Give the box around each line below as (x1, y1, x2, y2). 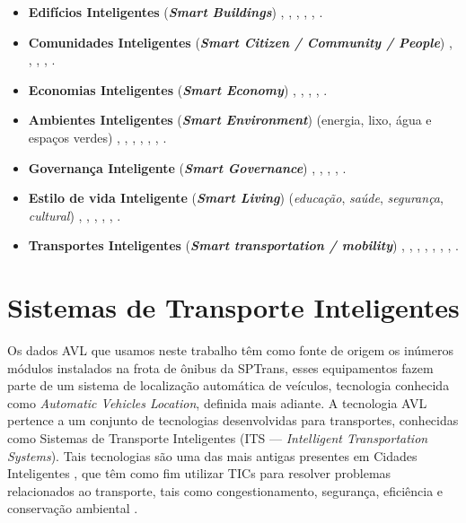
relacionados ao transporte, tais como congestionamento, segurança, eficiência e (7, 481, 444, 500)
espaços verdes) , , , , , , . (28, 127, 167, 146)
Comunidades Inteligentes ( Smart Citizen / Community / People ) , (28, 32, 453, 51)
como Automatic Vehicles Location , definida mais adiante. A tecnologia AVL (7, 393, 427, 412)
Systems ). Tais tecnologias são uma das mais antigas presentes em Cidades (7, 446, 418, 465)
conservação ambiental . (7, 499, 138, 518)
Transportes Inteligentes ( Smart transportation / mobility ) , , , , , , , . (28, 236, 459, 255)
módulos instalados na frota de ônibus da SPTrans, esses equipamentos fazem (7, 358, 434, 377)
